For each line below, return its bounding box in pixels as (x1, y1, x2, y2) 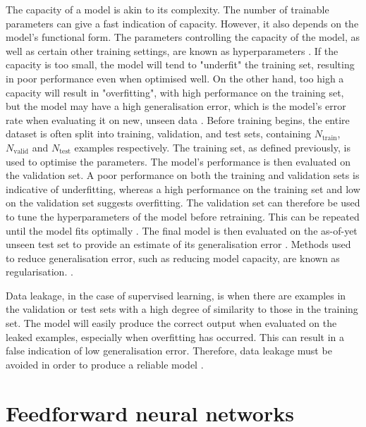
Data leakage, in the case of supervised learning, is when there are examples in (6, 287, 346, 302)
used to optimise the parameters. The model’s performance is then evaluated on (6, 154, 350, 168)
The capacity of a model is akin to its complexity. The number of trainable (6, 2, 329, 16)
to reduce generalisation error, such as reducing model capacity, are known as (6, 250, 340, 265)
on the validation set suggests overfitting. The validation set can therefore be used (6, 195, 360, 210)
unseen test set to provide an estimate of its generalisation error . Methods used (6, 237, 351, 252)
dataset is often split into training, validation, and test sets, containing (6, 126, 311, 141)
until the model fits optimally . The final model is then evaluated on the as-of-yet (6, 223, 358, 237)
